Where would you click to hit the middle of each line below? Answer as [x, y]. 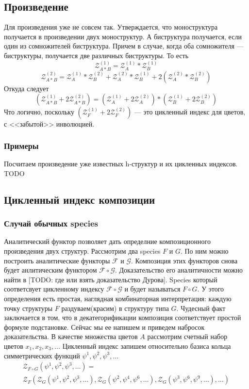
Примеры [21, 145]
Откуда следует [26, 88]
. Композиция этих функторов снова [184, 260]
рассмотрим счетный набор [187, 336]
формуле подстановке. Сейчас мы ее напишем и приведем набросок [104, 327]
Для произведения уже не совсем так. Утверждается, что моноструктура [111, 27]
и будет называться [152, 289]
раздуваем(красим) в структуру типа [115, 308]
